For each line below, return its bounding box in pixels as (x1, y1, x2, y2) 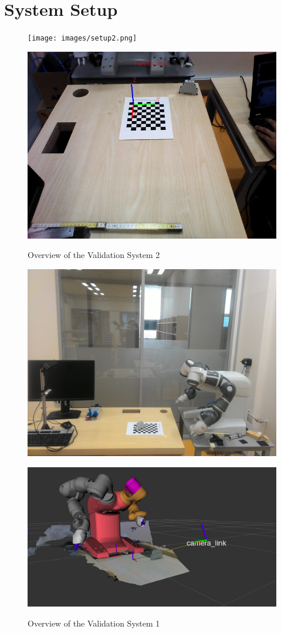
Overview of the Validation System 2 (28, 249, 160, 261)
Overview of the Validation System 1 (28, 617, 160, 629)
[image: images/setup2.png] (28, 34, 137, 43)
